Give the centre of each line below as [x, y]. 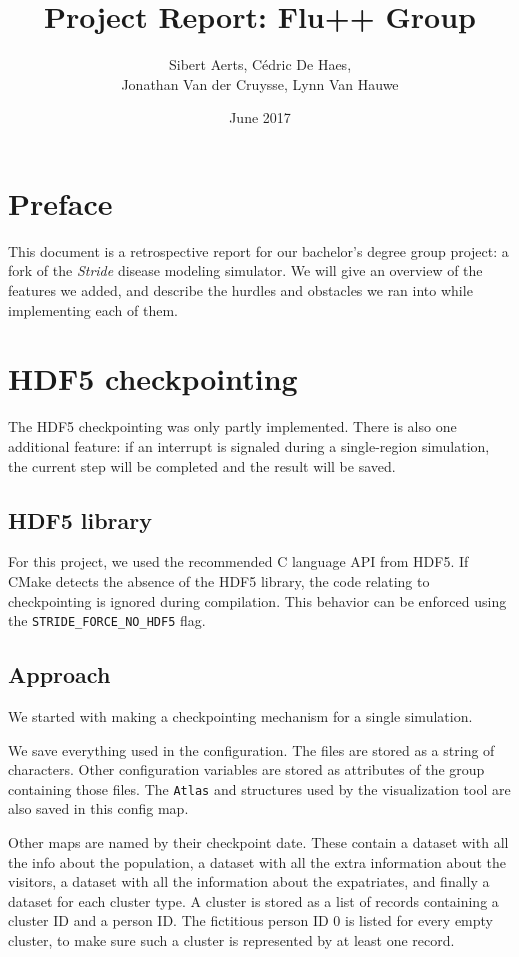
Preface [60, 202]
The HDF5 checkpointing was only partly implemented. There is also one [232, 426]
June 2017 [260, 117]
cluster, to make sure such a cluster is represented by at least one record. [231, 939]
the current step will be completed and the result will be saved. [202, 465]
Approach [59, 674]
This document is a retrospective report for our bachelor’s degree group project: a [258, 250]
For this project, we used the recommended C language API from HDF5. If [238, 561]
